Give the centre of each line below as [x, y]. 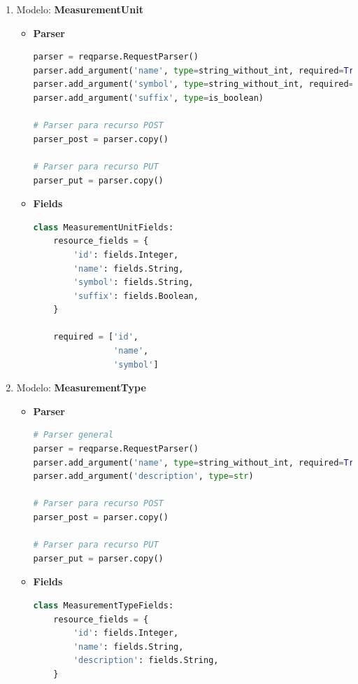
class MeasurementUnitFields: [103, 227]
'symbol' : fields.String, [133, 282]
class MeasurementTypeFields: [103, 605]
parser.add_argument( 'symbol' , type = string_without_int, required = [193, 84]
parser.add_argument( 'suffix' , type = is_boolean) [148, 98]
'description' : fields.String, [146, 661]
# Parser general [73, 435]
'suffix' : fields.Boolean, [136, 296]
